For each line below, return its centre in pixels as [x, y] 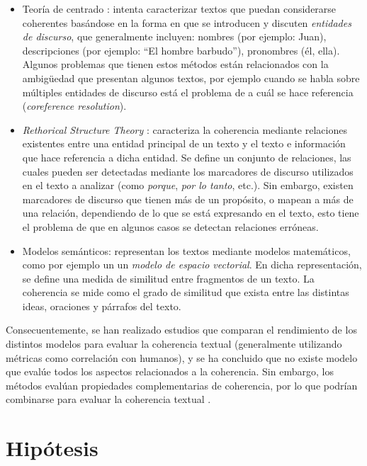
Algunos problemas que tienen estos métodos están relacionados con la [175, 64]
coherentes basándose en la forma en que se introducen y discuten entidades [187, 22]
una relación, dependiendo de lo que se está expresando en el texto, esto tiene [191, 213]
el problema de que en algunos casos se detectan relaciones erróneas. [170, 226]
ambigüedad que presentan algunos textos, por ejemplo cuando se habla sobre [191, 78]
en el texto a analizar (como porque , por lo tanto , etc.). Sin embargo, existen [188, 185]
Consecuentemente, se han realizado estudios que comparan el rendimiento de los [181, 330]
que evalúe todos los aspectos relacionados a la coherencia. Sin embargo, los [170, 371]
